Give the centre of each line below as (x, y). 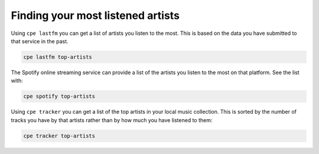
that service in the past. (40, 41)
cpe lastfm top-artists (58, 57)
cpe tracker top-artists (59, 136)
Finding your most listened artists (95, 15)
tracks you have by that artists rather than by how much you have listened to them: (112, 120)
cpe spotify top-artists (59, 97)
